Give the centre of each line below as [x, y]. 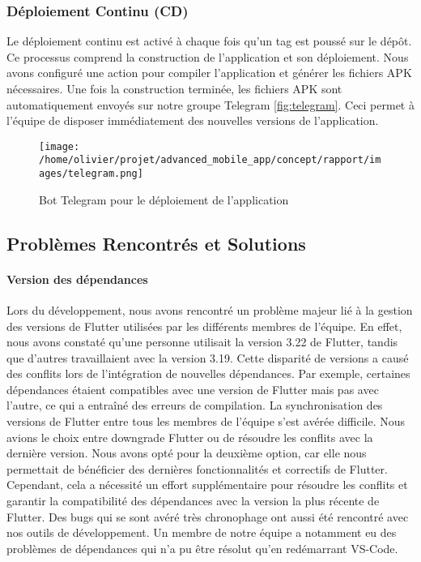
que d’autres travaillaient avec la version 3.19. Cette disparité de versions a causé [208, 357]
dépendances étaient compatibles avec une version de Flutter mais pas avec [193, 389]
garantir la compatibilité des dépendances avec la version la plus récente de [193, 501]
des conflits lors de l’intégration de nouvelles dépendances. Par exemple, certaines [208, 373]
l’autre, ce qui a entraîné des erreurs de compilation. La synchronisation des [195, 405]
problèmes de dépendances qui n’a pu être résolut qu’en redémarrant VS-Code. [202, 548]
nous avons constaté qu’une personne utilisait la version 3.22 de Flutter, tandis [202, 342]
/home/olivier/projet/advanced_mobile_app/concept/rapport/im [210, 160]
